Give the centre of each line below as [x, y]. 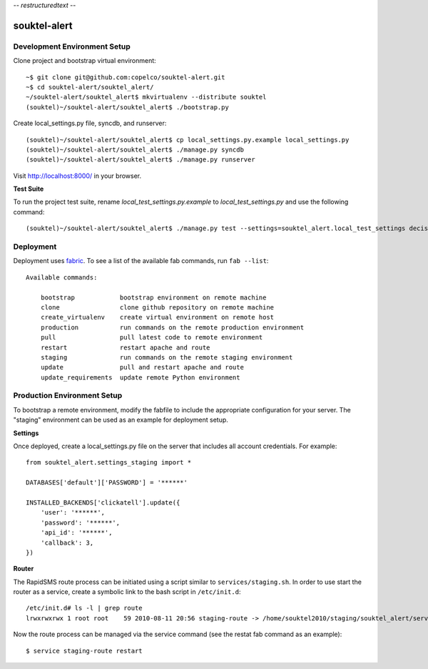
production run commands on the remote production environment [172, 327]
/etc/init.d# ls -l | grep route [84, 608]
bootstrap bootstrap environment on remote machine [153, 297]
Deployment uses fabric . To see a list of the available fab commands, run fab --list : [141, 261]
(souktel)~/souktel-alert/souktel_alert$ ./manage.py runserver [141, 160]
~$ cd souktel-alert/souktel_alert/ [90, 87]
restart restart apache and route [125, 347]
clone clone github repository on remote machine [157, 307]
